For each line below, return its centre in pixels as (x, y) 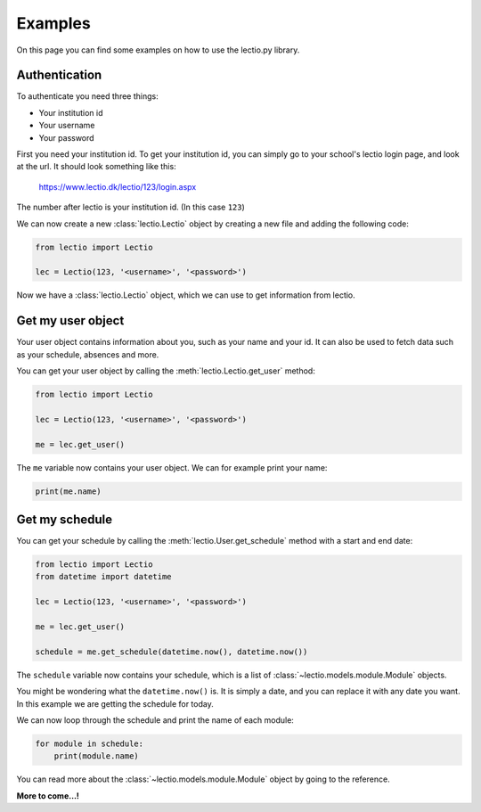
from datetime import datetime (104, 577)
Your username (67, 126)
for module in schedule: (90, 743)
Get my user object (70, 321)
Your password (66, 137)
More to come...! (48, 796)
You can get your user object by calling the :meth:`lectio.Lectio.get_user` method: (166, 371)
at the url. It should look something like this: (97, 167)
